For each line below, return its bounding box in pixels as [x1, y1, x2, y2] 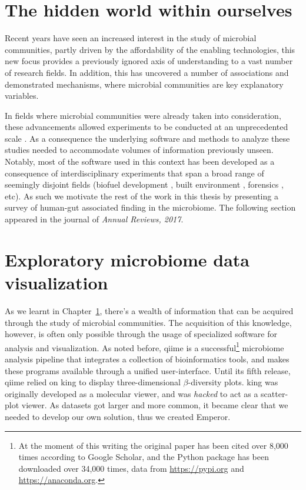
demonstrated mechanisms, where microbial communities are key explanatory [5, 78, 284, 90]
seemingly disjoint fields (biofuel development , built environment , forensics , [5, 178, 284, 191]
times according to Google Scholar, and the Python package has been [18, 451, 269, 463]
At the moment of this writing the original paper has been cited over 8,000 [18, 439, 288, 451]
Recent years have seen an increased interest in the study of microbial [5, 32, 257, 44]
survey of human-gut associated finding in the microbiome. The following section [5, 201, 296, 214]
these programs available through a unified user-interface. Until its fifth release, [5, 364, 291, 376]
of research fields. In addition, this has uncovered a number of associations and [5, 66, 289, 78]
